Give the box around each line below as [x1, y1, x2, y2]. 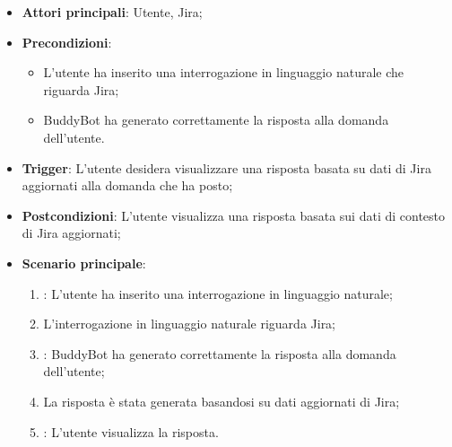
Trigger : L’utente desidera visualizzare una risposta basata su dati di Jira [22, 158, 431, 177]
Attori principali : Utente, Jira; [22, 3, 203, 21]
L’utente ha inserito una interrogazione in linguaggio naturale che [43, 63, 404, 82]
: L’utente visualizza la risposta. [43, 422, 219, 441]
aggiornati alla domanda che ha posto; [22, 176, 233, 195]
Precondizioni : [22, 32, 112, 51]
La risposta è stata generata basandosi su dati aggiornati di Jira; [43, 391, 400, 410]
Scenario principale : [22, 253, 146, 272]
